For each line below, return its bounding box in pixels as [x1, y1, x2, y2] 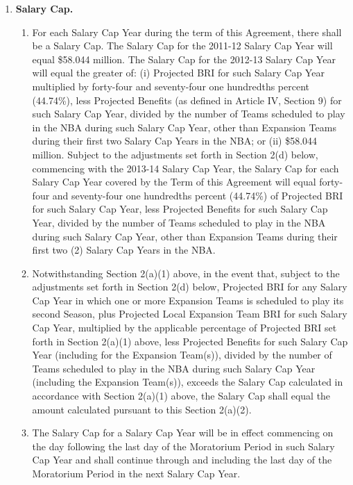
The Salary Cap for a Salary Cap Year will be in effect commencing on [32, 425, 334, 440]
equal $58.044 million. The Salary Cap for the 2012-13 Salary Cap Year [32, 51, 336, 66]
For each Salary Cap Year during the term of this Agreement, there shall [32, 24, 342, 39]
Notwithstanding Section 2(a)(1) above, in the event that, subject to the [32, 265, 340, 280]
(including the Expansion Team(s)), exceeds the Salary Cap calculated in [32, 375, 343, 389]
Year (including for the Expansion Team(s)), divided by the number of [32, 347, 332, 362]
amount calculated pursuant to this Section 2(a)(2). [32, 402, 252, 416]
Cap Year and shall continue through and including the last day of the [32, 452, 332, 467]
